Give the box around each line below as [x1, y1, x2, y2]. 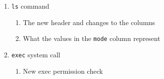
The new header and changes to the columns [23, 17, 155, 27]
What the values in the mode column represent [23, 33, 161, 43]
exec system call [11, 49, 60, 59]
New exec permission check [23, 66, 103, 76]
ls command [11, 1, 49, 11]
